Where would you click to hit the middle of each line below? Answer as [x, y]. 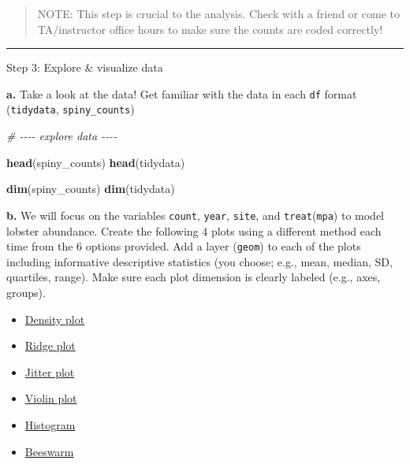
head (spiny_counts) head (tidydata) [96, 162]
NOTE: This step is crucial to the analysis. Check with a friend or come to [218, 13]
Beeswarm [49, 451]
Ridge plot [50, 345]
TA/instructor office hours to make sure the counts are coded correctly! [210, 29]
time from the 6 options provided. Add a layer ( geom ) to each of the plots [184, 246]
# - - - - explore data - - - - [62, 136]
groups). [26, 292]
